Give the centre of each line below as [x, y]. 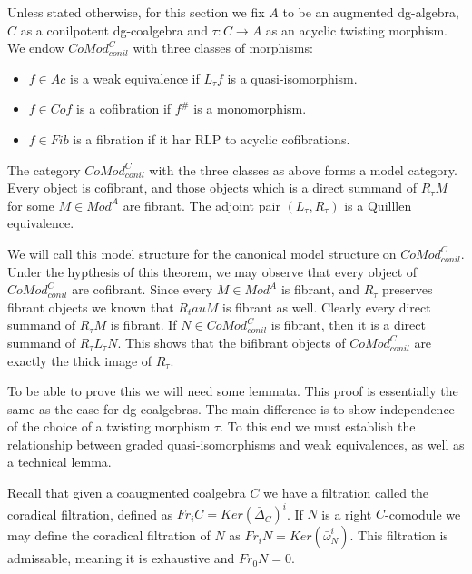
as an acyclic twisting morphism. [356, 30]
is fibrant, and [320, 289]
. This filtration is [399, 535]
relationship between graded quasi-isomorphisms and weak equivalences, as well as [236, 444]
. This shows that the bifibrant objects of [231, 342]
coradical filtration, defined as [90, 514]
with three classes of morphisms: [223, 48]
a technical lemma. [59, 462]
